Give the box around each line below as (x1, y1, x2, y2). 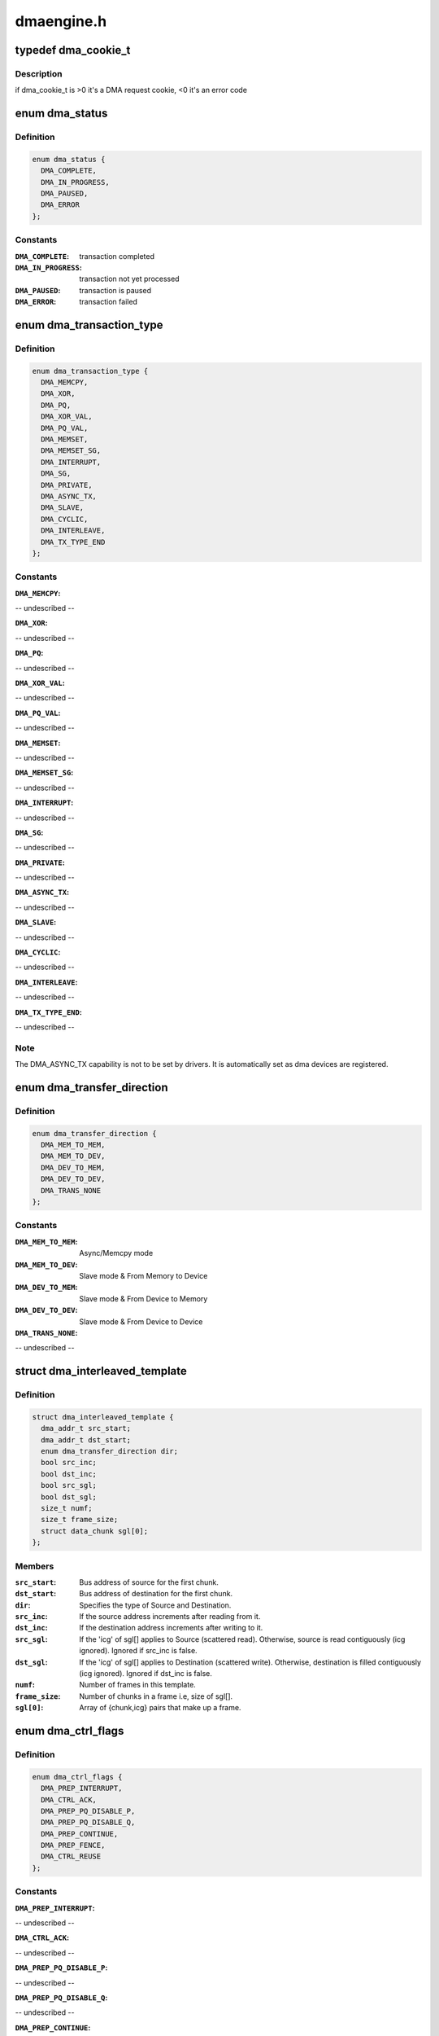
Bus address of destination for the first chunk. (79, 1589, 233, 1599)
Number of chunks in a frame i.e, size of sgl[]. (79, 1691, 233, 1701)
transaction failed (79, 297, 138, 307)
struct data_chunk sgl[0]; (41, 1526, 149, 1535)
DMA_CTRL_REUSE (41, 1852, 102, 1861)
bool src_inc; (41, 1458, 98, 1468)
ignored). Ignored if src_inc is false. (79, 1646, 198, 1656)
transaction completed (79, 251, 154, 261)
